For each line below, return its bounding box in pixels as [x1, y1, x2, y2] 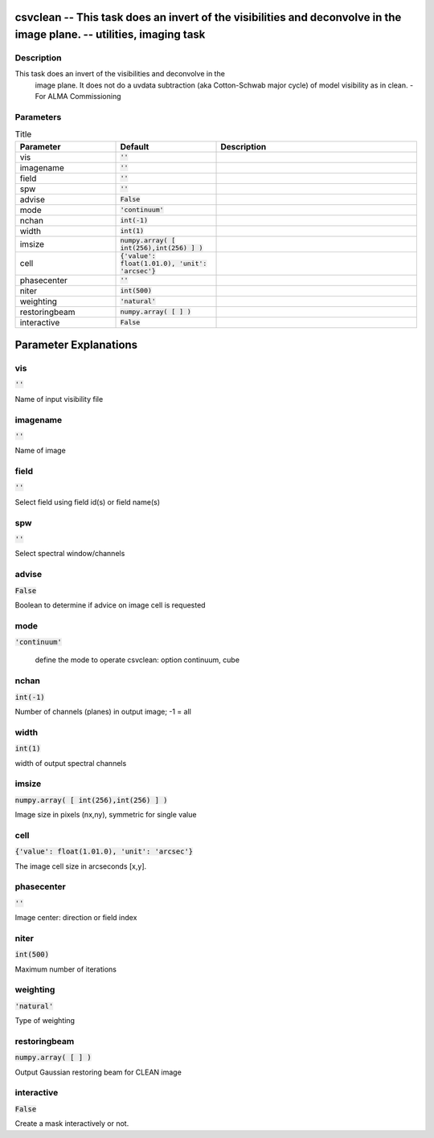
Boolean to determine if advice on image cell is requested [14, 600, 206, 610]
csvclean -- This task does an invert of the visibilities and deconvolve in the [14, 10, 402, 24]
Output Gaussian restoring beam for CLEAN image [14, 1067, 182, 1077]
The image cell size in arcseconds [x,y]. [14, 861, 147, 871]
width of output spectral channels [14, 758, 127, 768]
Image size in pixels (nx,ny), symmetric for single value [14, 810, 197, 820]
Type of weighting [14, 1016, 76, 1025]
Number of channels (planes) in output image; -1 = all [14, 707, 192, 716]
